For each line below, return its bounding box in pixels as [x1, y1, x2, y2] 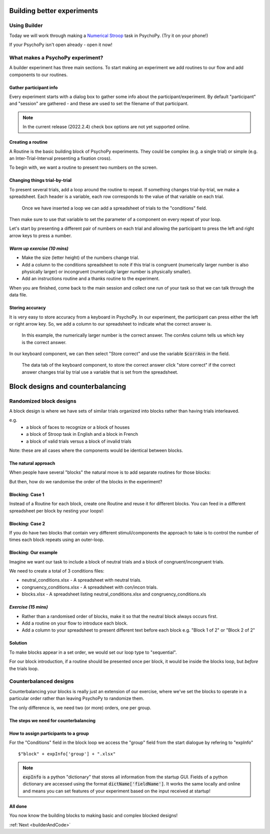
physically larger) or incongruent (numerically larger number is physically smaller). [21, 268, 192, 274]
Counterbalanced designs [9, 678, 74, 685]
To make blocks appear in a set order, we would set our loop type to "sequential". [9, 649, 177, 655]
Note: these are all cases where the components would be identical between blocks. [9, 447, 183, 453]
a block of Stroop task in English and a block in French [26, 431, 138, 437]
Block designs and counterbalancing [9, 382, 126, 391]
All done [9, 803, 27, 809]
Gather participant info [9, 84, 58, 90]
